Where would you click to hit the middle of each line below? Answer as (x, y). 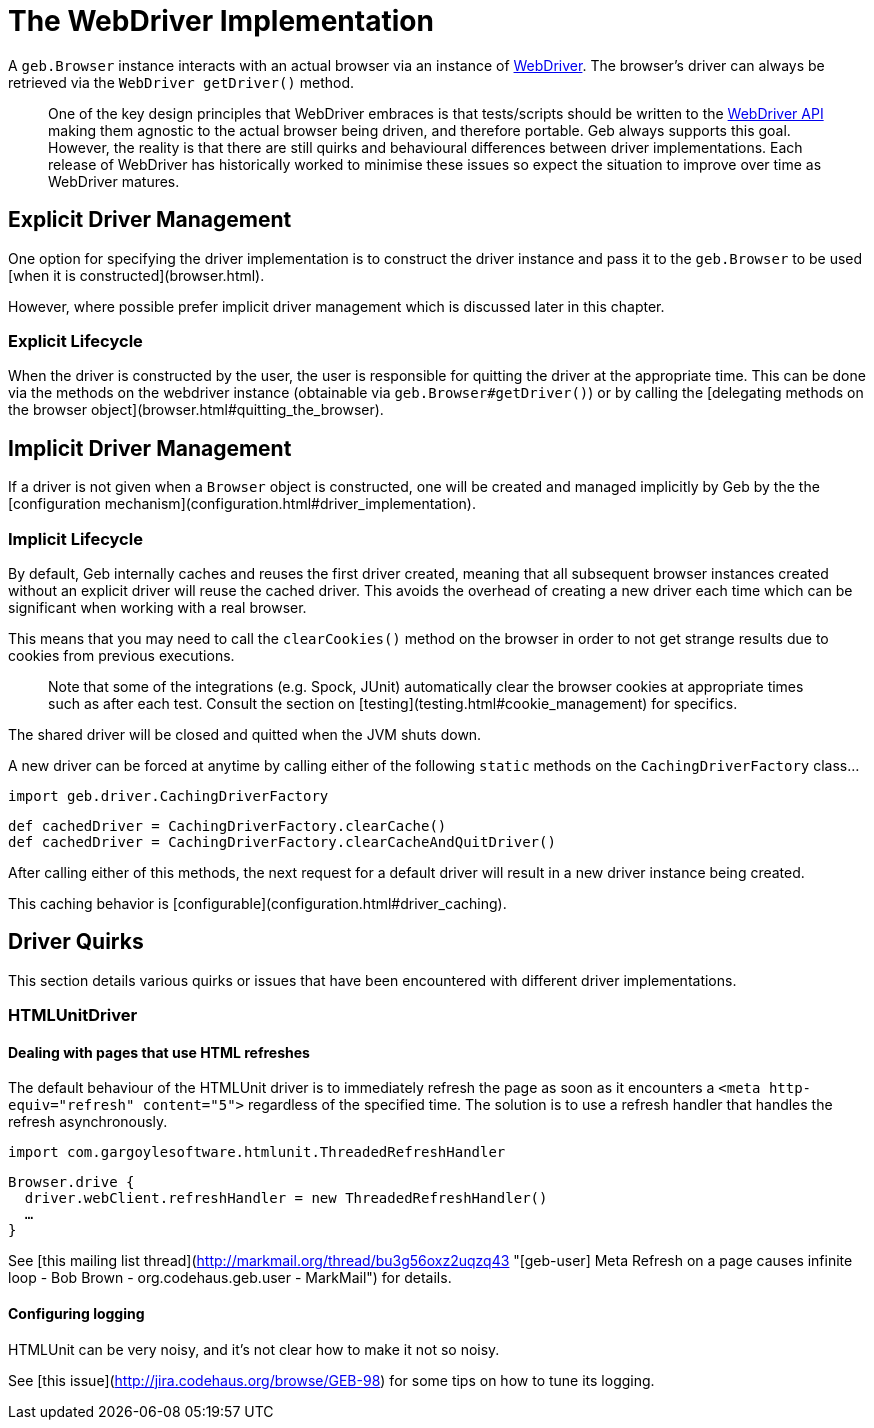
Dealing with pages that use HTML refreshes (159, 1052)
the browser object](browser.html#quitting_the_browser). (196, 410)
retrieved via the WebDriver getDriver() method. (181, 82)
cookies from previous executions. (121, 655)
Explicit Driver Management (150, 220)
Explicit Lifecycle (75, 340)
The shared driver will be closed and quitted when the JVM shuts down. (245, 734)
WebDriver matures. (114, 181)
